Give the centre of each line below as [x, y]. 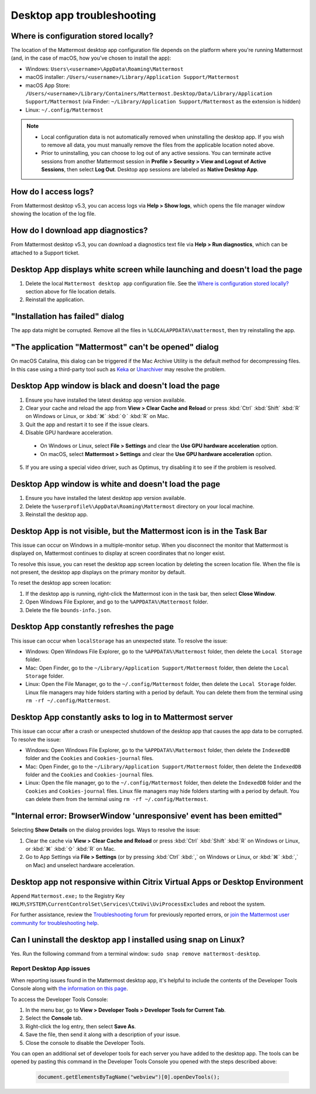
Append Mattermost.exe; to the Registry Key [68, 896]
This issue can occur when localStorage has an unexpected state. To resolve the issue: [119, 641]
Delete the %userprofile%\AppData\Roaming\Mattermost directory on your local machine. [140, 506]
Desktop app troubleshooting [83, 15]
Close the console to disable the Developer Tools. [85, 1043]
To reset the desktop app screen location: [61, 583]
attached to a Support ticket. [45, 253]
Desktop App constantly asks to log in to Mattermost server [122, 717]
